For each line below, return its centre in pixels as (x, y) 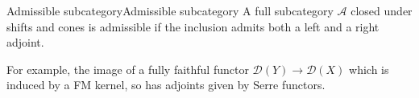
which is (369, 69)
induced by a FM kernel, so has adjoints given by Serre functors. (166, 85)
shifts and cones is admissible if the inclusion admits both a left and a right (193, 26)
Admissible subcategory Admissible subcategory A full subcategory (170, 10)
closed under (382, 10)
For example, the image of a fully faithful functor (128, 69)
